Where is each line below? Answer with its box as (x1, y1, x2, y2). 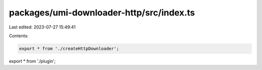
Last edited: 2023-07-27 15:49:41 (9, 24, 76, 30)
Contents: (9, 33, 29, 39)
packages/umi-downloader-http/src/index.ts (9, 7, 195, 18)
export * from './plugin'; (9, 58, 56, 64)
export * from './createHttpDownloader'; (19, 46, 119, 51)
